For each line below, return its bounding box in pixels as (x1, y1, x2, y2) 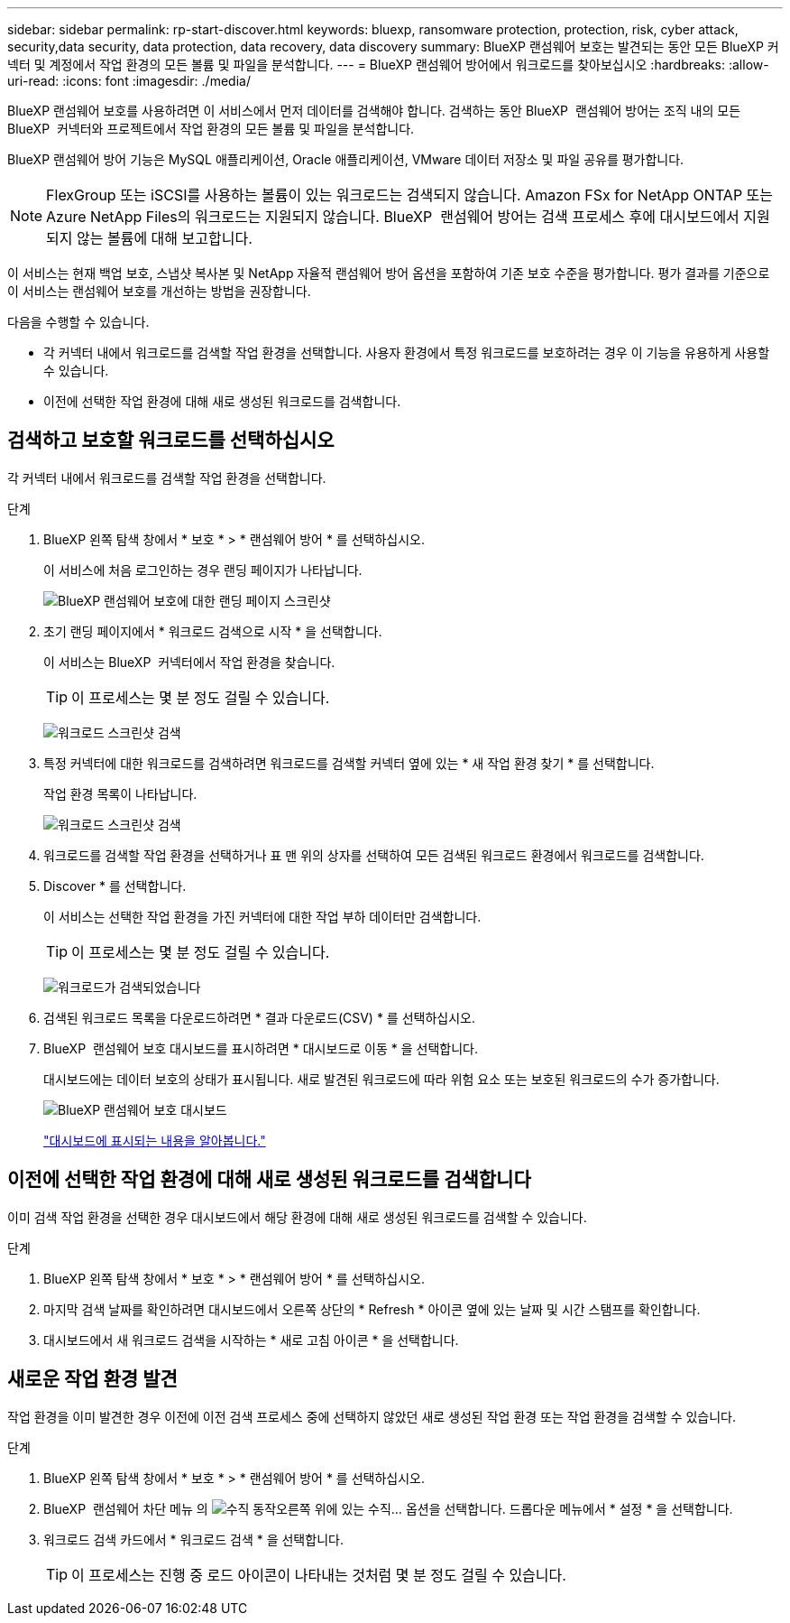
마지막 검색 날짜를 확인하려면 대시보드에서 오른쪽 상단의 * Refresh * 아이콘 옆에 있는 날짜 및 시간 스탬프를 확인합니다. (43, 1301, 701, 1317)
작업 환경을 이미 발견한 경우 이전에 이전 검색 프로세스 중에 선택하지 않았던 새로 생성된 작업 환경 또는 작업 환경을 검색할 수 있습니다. (7, 1408, 736, 1424)
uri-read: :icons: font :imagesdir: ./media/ (7, 73, 251, 88)
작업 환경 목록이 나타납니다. (43, 785, 197, 802)
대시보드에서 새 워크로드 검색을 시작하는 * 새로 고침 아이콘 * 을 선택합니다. (43, 1331, 459, 1348)
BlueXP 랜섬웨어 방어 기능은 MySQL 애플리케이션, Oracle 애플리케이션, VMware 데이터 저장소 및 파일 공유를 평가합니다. (7, 152, 684, 167)
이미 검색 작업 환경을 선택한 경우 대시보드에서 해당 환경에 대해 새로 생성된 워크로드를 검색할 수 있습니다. (7, 1209, 587, 1225)
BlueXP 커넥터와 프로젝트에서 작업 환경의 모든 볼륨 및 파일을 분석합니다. (7, 121, 415, 136)
